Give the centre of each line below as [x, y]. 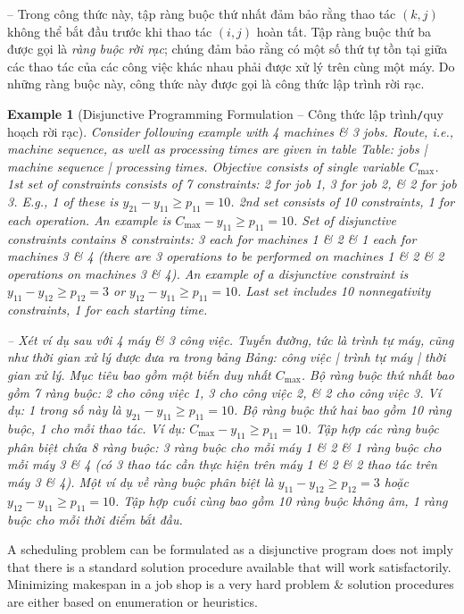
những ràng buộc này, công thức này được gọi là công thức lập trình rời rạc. [216, 84]
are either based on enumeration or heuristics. [133, 601]
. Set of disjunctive [345, 219]
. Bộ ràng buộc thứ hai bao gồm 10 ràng [342, 410]
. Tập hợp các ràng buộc [373, 428]
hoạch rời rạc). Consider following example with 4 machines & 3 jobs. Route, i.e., [231, 131]
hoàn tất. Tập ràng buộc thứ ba [344, 31]
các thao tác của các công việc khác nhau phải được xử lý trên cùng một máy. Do [231, 66]
